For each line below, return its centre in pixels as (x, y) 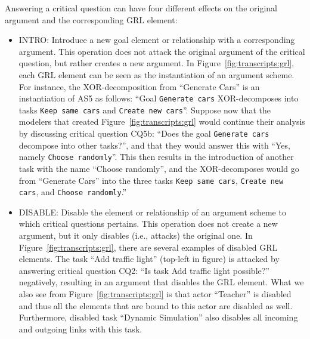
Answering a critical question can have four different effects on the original (141, 8)
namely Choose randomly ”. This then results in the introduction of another (156, 157)
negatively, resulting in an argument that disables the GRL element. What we (161, 282)
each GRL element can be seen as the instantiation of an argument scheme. (156, 74)
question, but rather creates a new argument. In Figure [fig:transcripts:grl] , (156, 63)
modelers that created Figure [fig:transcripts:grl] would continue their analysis (162, 121)
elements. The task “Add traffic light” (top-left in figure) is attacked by (149, 259)
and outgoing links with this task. (80, 329)
